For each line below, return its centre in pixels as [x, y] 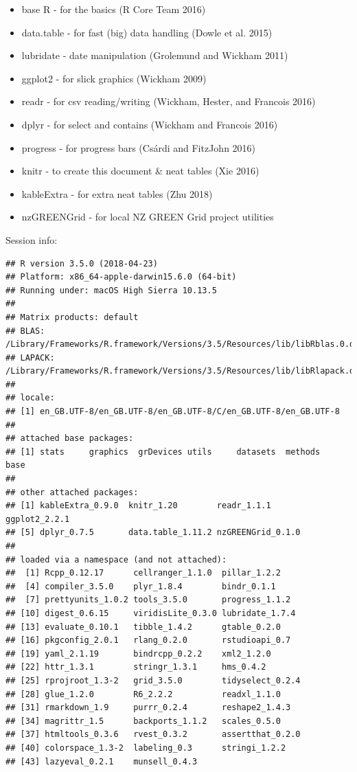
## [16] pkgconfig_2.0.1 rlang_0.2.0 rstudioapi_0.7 [148, 640]
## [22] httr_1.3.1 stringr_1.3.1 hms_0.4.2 [136, 667]
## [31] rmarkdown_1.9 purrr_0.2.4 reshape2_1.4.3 [148, 708]
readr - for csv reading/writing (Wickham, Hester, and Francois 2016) [169, 101]
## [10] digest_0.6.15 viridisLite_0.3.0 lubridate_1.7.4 [151, 613]
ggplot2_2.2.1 [38, 519]
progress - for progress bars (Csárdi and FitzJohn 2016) [139, 147]
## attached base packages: [70, 439]
